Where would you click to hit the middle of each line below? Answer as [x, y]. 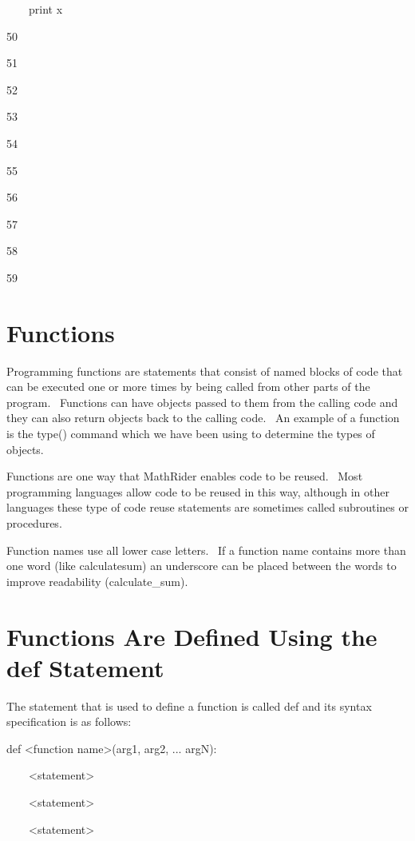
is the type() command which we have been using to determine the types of [191, 434]
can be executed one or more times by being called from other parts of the [188, 387]
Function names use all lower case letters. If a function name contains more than [206, 550]
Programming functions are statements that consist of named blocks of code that [205, 371]
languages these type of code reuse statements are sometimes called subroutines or [207, 507]
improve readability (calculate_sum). [97, 581]
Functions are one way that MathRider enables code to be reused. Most [185, 476]
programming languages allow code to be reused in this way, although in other [198, 491]
